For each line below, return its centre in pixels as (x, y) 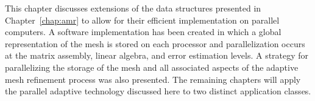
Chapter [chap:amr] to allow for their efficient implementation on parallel (142, 20)
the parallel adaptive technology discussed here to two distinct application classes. (158, 91)
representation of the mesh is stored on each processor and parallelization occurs (155, 43)
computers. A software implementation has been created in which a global (143, 32)
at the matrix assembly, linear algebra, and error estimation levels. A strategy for (157, 55)
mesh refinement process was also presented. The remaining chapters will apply (153, 79)
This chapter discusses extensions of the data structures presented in (133, 8)
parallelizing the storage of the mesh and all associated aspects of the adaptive (152, 67)
